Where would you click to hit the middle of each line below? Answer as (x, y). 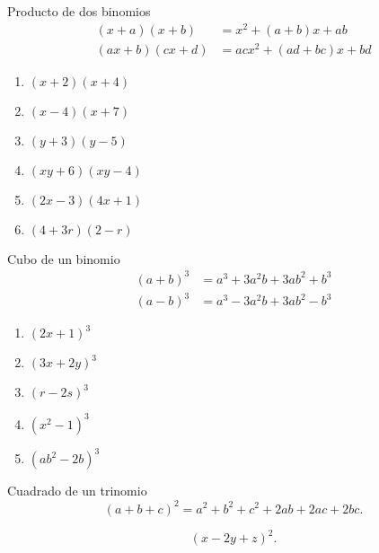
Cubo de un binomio (64, 258)
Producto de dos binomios (79, 11)
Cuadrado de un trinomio (77, 491)
